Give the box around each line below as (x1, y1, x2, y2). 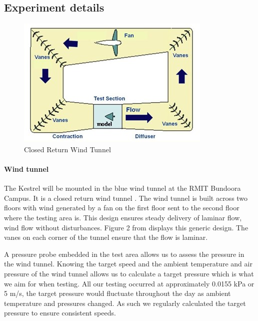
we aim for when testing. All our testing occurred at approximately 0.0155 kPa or (4, 278, 254, 288)
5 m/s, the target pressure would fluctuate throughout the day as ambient (4, 288, 231, 298)
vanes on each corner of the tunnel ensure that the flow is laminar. (4, 232, 208, 242)
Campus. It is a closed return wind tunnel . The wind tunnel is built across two (4, 192, 248, 203)
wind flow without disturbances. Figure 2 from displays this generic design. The (4, 222, 248, 232)
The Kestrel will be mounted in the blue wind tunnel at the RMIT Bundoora (4, 183, 241, 193)
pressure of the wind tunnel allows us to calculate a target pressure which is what (4, 268, 254, 278)
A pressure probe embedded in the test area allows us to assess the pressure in (4, 248, 244, 259)
